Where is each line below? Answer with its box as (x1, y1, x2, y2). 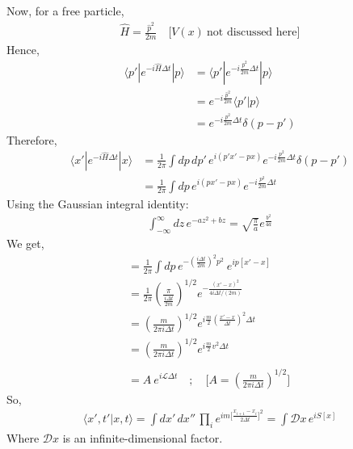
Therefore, (6, 131, 57, 148)
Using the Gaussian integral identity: (6, 195, 189, 212)
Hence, (6, 40, 40, 57)
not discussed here (207, 27, 297, 39)
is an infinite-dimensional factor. (62, 430, 223, 447)
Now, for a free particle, (6, 2, 124, 19)
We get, (6, 235, 44, 252)
